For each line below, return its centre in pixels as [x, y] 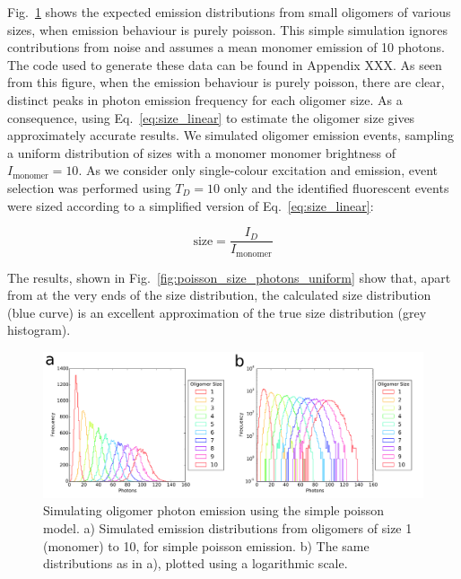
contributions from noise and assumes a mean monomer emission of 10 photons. [226, 47]
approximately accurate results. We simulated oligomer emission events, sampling [231, 135]
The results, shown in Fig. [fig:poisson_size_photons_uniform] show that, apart [229, 277]
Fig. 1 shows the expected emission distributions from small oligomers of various [229, 12]
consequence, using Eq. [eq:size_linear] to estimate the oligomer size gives [211, 117]
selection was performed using [89, 187]
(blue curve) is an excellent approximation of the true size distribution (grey [217, 312]
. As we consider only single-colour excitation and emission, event [258, 170]
